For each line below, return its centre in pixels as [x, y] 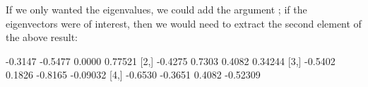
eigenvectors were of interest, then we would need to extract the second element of [184, 23]
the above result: [42, 37]
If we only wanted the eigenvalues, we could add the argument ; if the [156, 9]
